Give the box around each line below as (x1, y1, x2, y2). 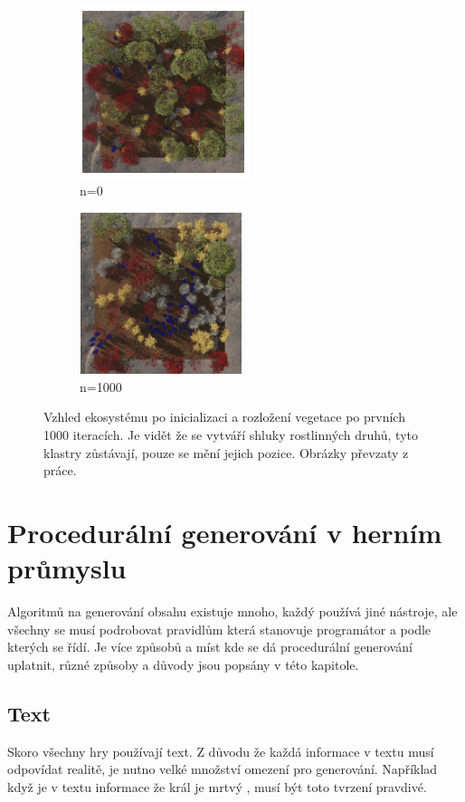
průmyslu (7, 549, 127, 587)
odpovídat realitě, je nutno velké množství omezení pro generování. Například (7, 759, 438, 778)
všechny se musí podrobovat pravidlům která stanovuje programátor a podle (7, 619, 432, 638)
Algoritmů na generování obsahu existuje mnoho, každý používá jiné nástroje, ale (7, 602, 458, 621)
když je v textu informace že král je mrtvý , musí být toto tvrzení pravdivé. (7, 777, 427, 796)
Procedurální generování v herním (7, 513, 442, 550)
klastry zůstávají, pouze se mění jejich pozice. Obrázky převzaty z (43, 443, 409, 462)
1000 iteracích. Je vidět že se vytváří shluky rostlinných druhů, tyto (43, 425, 418, 444)
